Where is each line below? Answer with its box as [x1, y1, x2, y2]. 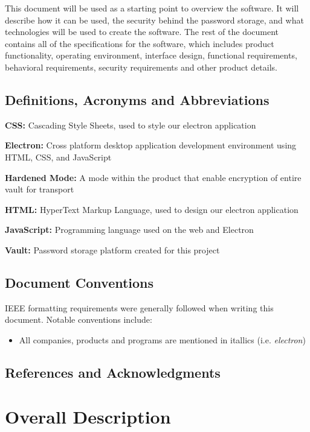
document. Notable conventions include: [5, 313, 152, 326]
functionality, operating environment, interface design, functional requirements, [5, 49, 297, 62]
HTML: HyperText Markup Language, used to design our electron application [5, 203, 299, 215]
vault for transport [5, 183, 74, 195]
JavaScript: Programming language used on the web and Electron [5, 223, 254, 236]
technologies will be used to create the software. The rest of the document [5, 25, 279, 38]
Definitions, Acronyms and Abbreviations [5, 90, 270, 109]
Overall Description [5, 404, 171, 429]
